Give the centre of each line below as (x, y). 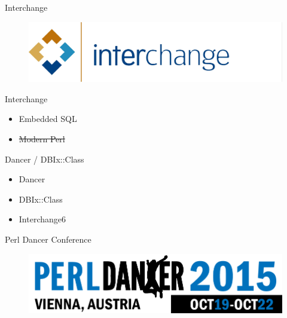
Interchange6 (42, 219)
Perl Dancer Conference (48, 239)
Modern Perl (42, 138)
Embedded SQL (48, 119)
